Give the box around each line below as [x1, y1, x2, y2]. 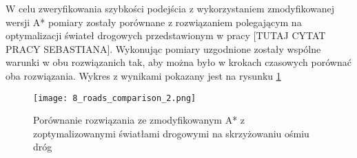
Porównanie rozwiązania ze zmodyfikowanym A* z [33, 113, 245, 127]
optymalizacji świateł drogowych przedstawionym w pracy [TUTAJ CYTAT [6, 28, 326, 43]
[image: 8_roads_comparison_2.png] [33, 93, 196, 103]
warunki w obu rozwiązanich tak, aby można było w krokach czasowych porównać [6, 55, 351, 69]
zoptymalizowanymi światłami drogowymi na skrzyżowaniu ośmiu [33, 126, 309, 140]
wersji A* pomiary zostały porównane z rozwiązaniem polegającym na [6, 14, 302, 29]
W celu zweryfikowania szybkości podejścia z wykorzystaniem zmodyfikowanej [6, 1, 335, 15]
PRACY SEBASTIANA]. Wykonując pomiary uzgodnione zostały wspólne [6, 41, 321, 56]
